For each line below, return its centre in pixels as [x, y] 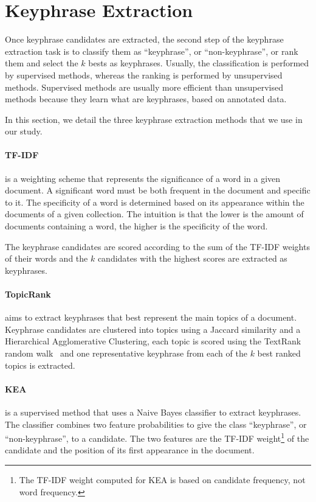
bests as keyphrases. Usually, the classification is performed [199, 63]
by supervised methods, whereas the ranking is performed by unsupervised [144, 75]
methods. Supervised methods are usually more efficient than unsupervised [144, 87]
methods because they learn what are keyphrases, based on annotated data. [146, 99]
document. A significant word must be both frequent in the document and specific [158, 190]
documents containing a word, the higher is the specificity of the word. [136, 226]
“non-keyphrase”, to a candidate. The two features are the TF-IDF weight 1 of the [157, 437]
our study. [24, 131]
